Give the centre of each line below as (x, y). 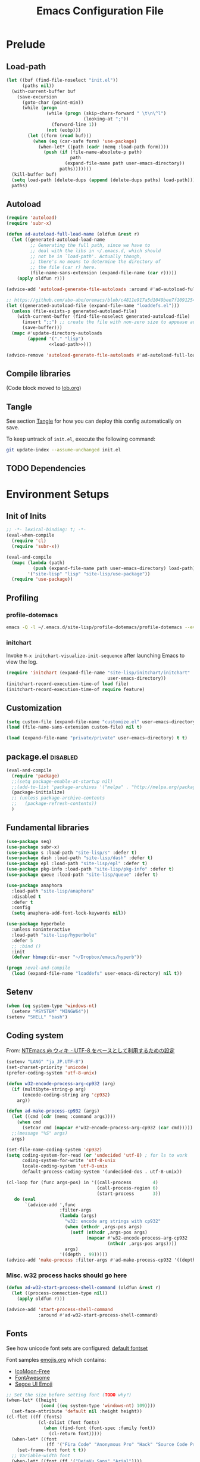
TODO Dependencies (46, 468)
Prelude (26, 44)
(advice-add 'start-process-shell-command (60, 1310)
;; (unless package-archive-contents (58, 798)
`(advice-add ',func (50, 1205)
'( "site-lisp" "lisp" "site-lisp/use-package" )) (89, 574)
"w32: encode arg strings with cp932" (113, 1221)
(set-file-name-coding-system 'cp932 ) (54, 1150)
